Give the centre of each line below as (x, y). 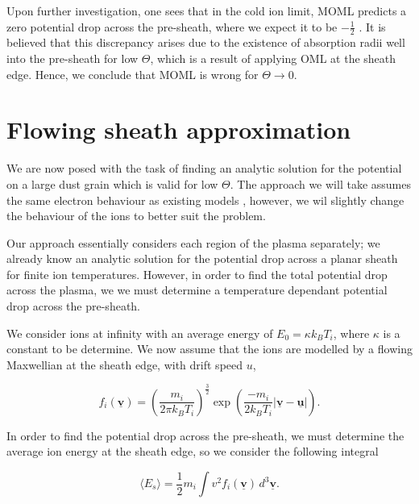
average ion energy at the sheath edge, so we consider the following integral (193, 451)
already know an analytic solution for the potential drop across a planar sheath (202, 258)
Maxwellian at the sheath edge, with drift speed (125, 364)
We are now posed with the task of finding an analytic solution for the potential (204, 168)
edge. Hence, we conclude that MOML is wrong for (133, 74)
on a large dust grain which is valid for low (112, 183)
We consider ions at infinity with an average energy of (140, 333)
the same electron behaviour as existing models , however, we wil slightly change (205, 200)
